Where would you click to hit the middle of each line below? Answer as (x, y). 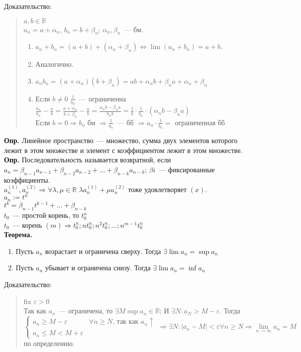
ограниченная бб (200, 122)
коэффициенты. (27, 179)
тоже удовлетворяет (157, 189)
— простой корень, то (46, 215)
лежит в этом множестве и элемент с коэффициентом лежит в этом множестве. (123, 150)
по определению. (49, 343)
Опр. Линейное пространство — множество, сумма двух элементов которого (121, 140)
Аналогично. (55, 64)
